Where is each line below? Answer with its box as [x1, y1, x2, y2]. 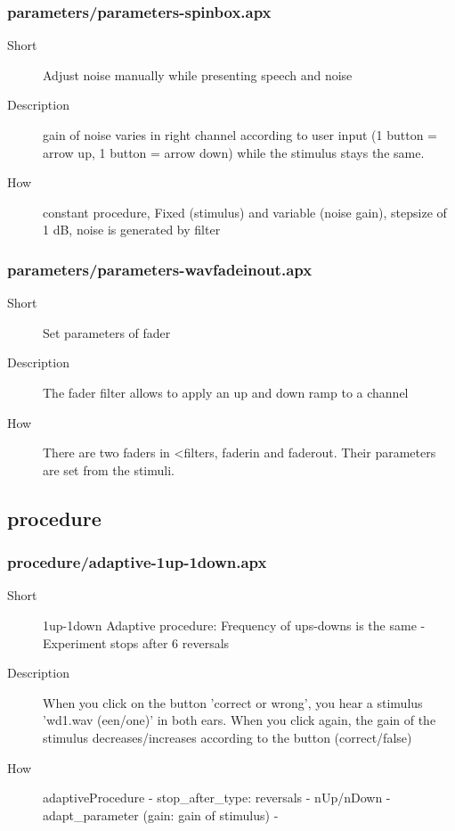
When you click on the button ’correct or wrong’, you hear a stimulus [43, 693, 423, 712]
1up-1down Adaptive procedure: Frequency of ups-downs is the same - [43, 615, 426, 634]
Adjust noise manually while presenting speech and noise [43, 65, 353, 84]
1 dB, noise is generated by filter [43, 220, 221, 239]
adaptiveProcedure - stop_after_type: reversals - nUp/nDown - [43, 788, 391, 807]
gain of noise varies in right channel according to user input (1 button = [43, 126, 437, 144]
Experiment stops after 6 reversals [43, 633, 230, 652]
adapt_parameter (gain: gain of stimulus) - [43, 805, 279, 824]
